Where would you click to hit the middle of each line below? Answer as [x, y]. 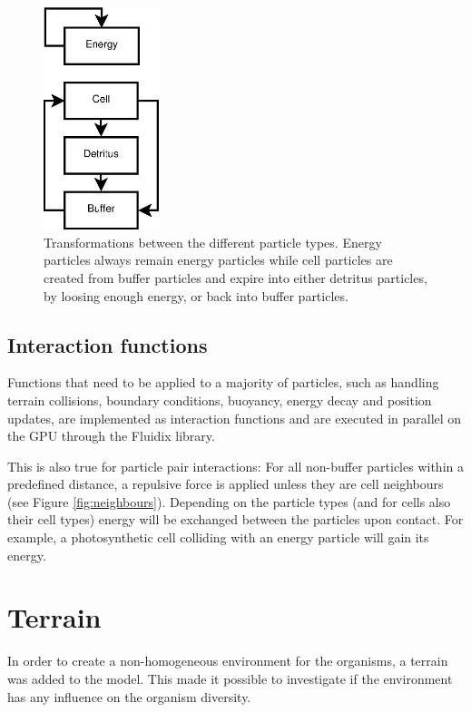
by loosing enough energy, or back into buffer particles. [196, 295]
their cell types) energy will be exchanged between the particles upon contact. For [235, 519]
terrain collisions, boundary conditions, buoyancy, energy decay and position [220, 400]
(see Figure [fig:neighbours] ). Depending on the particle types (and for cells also [229, 501]
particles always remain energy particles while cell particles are [218, 260]
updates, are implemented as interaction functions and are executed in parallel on [235, 418]
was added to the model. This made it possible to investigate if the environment [230, 678]
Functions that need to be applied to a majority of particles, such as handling [223, 382]
